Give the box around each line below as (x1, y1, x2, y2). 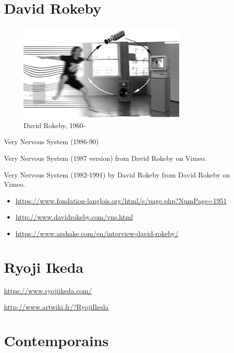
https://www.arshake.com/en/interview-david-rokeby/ (15, 228, 179, 238)
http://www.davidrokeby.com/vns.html (15, 212, 133, 222)
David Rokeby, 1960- (23, 120, 86, 130)
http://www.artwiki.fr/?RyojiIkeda (4, 302, 109, 312)
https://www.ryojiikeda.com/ (4, 285, 92, 295)
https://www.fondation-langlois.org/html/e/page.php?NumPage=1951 (15, 195, 227, 205)
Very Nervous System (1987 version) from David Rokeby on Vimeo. (4, 153, 207, 163)
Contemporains (4, 331, 109, 351)
